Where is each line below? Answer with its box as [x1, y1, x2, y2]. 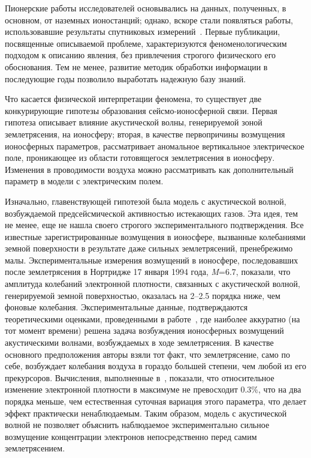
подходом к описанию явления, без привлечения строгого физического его [5, 49, 276, 61]
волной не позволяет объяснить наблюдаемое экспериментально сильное [5, 418, 270, 431]
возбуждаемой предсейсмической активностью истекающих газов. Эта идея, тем [5, 206, 298, 219]
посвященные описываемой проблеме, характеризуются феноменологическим [5, 37, 287, 49]
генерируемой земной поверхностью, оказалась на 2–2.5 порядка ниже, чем [5, 289, 280, 301]
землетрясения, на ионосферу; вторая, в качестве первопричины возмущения [5, 127, 285, 140]
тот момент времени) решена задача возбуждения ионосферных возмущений [5, 324, 284, 337]
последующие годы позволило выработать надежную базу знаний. [5, 72, 246, 85]
